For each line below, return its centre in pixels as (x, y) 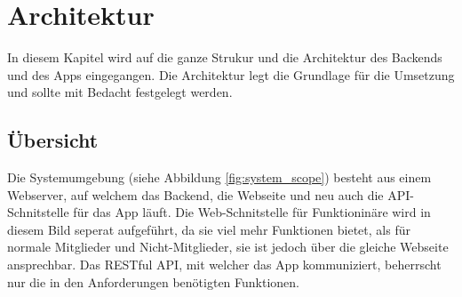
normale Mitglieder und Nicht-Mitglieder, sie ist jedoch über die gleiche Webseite (228, 247)
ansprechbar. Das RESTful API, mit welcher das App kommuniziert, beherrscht (224, 265)
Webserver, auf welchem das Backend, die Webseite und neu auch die (195, 194)
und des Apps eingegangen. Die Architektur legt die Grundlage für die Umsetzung (231, 74)
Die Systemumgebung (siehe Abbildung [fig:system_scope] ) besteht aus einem (219, 177)
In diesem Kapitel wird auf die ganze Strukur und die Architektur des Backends (225, 57)
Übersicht (53, 140)
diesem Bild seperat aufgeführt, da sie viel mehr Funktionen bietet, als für (209, 229)
